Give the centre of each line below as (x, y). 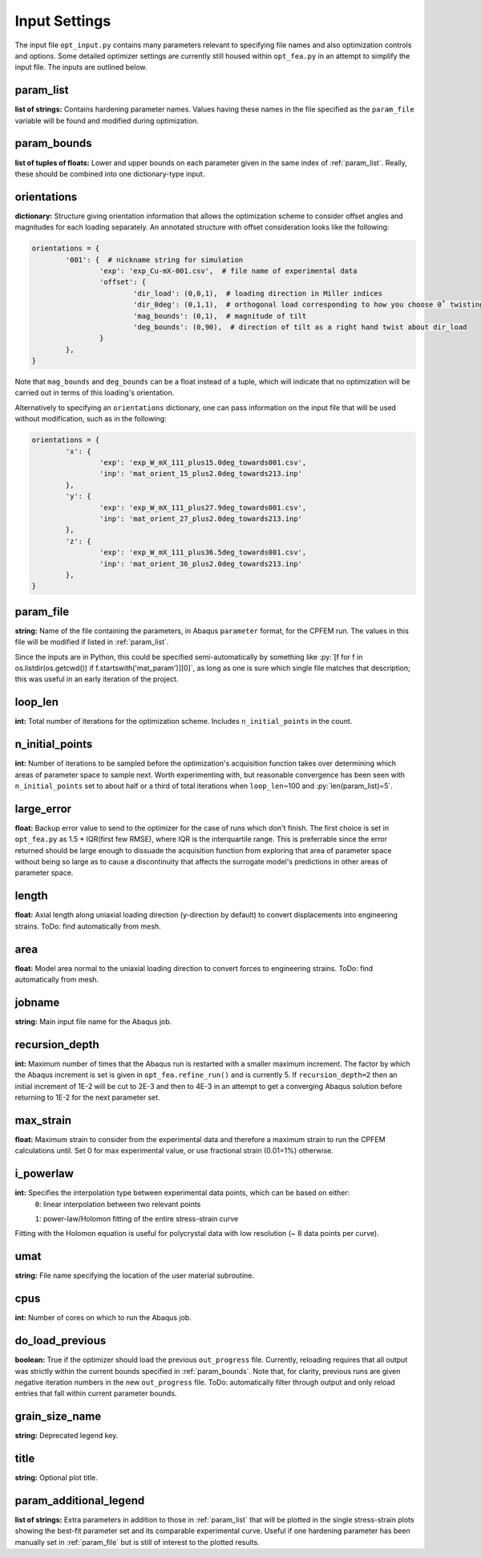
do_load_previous (61, 1341)
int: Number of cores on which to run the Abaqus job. (103, 1318)
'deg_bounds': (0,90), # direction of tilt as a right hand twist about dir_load (300, 327)
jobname (37, 1002)
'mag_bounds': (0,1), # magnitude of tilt (220, 316)
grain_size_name (58, 1417)
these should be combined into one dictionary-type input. (110, 173)
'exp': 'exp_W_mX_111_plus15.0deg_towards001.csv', (203, 463)
